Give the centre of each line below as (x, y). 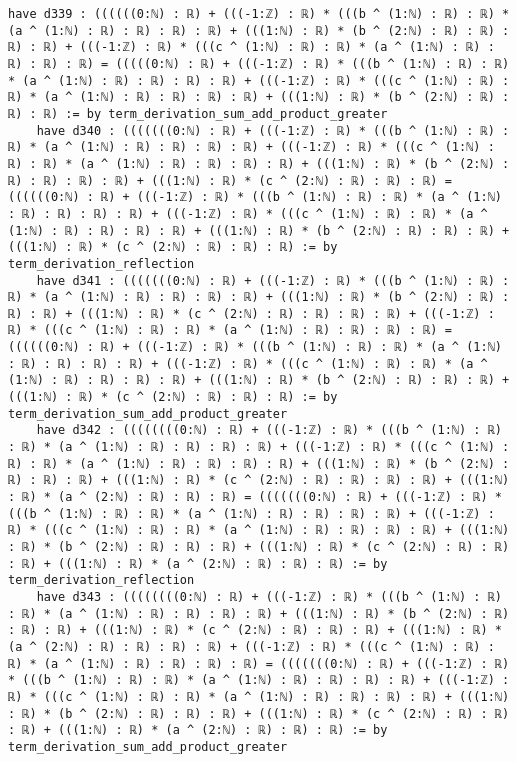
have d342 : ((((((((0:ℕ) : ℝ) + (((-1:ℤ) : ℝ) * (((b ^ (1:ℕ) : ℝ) (269, 430)
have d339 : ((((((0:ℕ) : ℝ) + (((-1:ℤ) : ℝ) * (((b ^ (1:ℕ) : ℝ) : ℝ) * (259, 14)
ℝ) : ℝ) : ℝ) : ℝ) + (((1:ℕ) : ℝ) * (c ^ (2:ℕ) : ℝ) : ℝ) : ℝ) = (230, 180)
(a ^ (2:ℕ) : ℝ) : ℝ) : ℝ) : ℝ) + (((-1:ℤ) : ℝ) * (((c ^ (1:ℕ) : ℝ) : (251, 646)
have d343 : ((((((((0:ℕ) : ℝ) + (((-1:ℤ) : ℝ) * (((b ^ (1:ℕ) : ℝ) (269, 596)
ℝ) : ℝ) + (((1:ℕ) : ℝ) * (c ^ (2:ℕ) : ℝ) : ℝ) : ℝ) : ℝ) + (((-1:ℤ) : (251, 313)
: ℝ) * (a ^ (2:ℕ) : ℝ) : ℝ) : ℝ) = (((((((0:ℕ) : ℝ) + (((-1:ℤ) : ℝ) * (255, 497)
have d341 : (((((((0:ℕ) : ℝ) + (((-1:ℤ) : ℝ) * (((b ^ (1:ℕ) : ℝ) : (273, 280)
